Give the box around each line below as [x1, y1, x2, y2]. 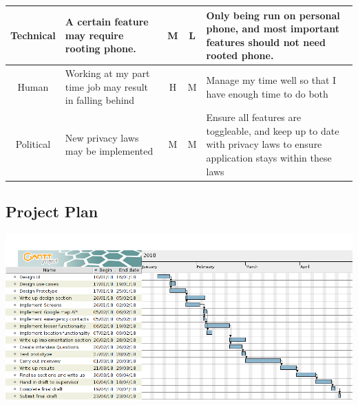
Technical [10, 28, 56, 42]
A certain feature [65, 14, 149, 29]
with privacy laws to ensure [206, 137, 322, 151]
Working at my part [65, 66, 150, 80]
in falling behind [65, 93, 135, 107]
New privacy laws [65, 130, 139, 144]
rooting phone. [65, 41, 136, 56]
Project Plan [6, 201, 98, 222]
